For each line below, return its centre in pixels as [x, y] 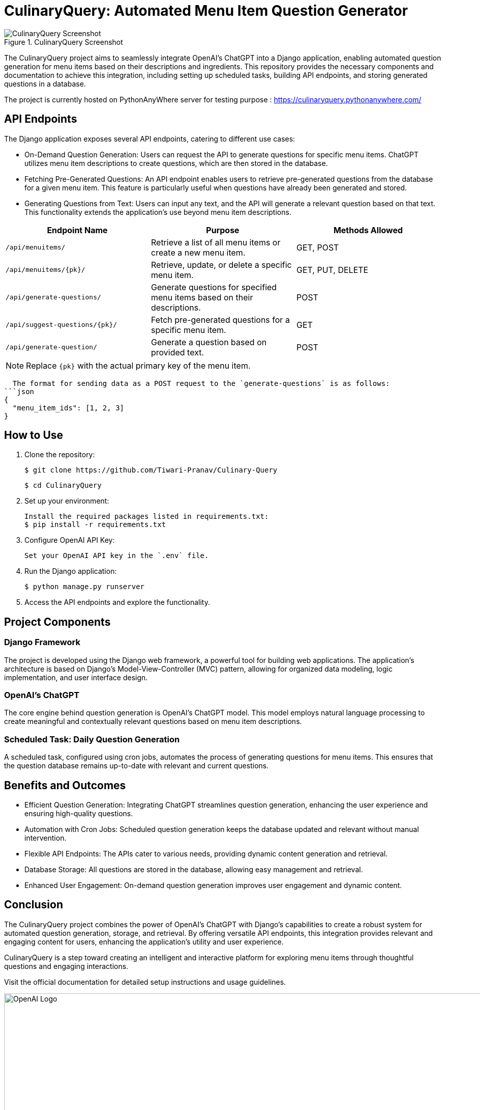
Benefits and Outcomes [65, 785]
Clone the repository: [60, 455]
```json [19, 391]
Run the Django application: [71, 571]
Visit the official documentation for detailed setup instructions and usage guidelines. [145, 982]
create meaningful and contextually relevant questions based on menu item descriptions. [153, 721]
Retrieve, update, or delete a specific [221, 265]
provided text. [177, 352]
